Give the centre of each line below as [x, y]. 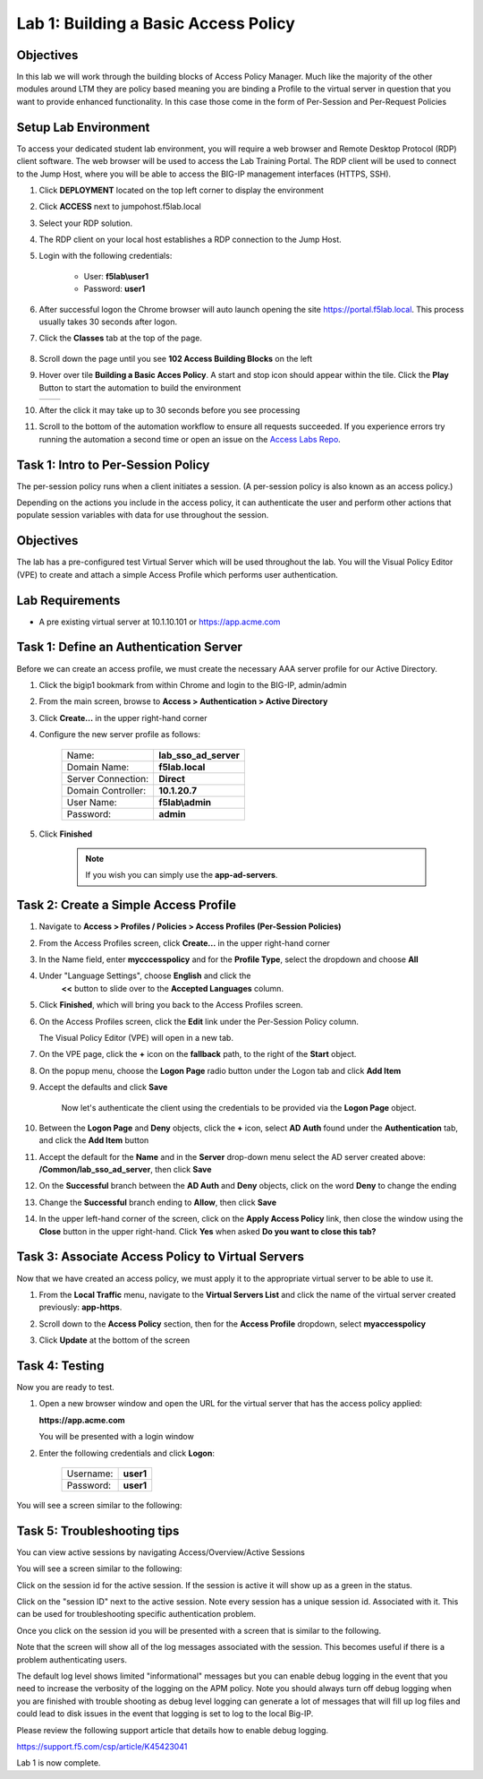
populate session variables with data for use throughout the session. [143, 515]
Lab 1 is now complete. [59, 1763]
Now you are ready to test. [66, 1388]
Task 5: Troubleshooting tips [98, 1530]
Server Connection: [108, 778]
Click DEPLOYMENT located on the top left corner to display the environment [181, 190]
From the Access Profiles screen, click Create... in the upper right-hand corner [185, 943]
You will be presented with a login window [116, 1437]
